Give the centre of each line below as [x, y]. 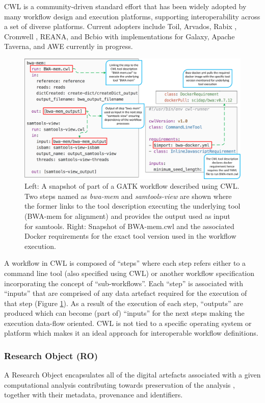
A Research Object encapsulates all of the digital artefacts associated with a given [132, 375]
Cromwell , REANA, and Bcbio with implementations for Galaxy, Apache [120, 36]
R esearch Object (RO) [51, 355]
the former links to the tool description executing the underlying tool [132, 206]
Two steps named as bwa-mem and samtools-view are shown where [128, 196]
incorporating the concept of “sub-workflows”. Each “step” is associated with [124, 283]
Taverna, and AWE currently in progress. [69, 46]
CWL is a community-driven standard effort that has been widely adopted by [125, 6]
